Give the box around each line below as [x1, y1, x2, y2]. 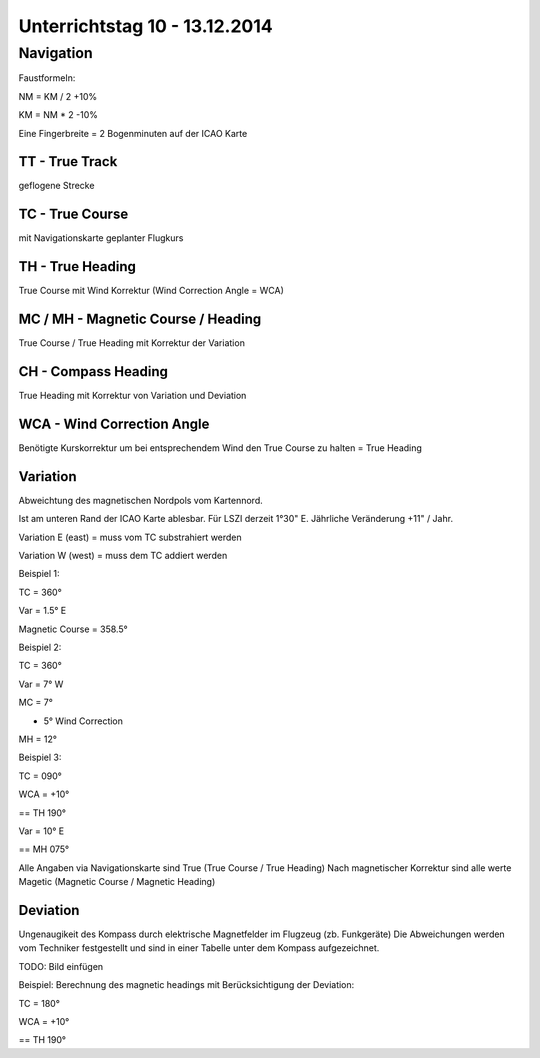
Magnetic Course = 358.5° [18, 623, 129, 635]
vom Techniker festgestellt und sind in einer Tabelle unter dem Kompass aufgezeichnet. [18, 942, 380, 954]
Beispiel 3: [18, 751, 62, 764]
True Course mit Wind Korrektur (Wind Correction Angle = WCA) [18, 285, 285, 297]
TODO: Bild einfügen [18, 960, 104, 972]
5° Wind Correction [43, 715, 124, 727]
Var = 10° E [18, 825, 65, 837]
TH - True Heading [18, 258, 137, 275]
